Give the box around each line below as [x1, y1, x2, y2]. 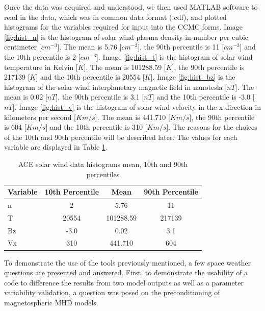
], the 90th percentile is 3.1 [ [56, 91, 144, 102]
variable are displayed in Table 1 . [4, 141, 108, 152]
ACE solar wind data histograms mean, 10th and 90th [18, 158, 188, 169]
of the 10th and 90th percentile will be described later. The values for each [4, 131, 237, 142]
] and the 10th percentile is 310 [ [45, 122, 147, 132]
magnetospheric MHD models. [4, 297, 98, 307]
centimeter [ [4, 41, 41, 52]
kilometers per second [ [4, 111, 76, 122]
